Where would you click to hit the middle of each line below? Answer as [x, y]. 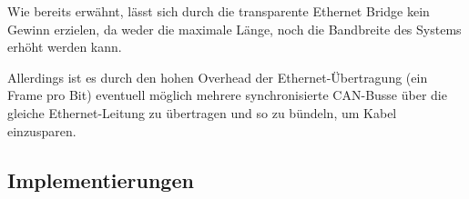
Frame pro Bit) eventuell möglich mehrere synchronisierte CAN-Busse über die [227, 95]
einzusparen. [42, 130]
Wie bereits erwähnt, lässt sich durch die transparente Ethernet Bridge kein [219, 11]
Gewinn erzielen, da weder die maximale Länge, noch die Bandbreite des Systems [234, 29]
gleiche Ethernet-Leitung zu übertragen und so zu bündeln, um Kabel [202, 112]
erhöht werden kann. [65, 47]
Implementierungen [101, 179]
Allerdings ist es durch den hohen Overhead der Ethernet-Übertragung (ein [218, 77]
